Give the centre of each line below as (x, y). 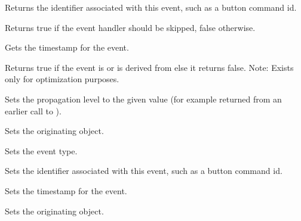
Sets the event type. (41, 150)
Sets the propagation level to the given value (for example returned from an (143, 99)
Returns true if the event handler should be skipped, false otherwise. (130, 27)
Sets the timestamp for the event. (66, 190)
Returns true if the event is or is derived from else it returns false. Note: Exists (149, 67)
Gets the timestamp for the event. (67, 47)
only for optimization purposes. (62, 79)
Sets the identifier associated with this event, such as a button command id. (144, 171)
